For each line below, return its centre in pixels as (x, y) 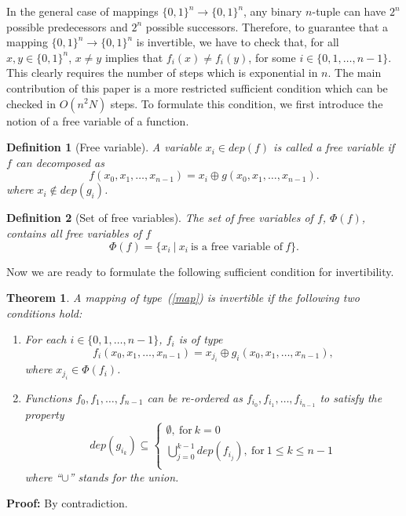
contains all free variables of (74, 233)
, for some (272, 57)
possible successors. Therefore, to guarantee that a (267, 26)
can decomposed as (60, 162)
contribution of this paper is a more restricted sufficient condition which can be (197, 87)
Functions (48, 397)
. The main (355, 73)
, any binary (273, 11)
